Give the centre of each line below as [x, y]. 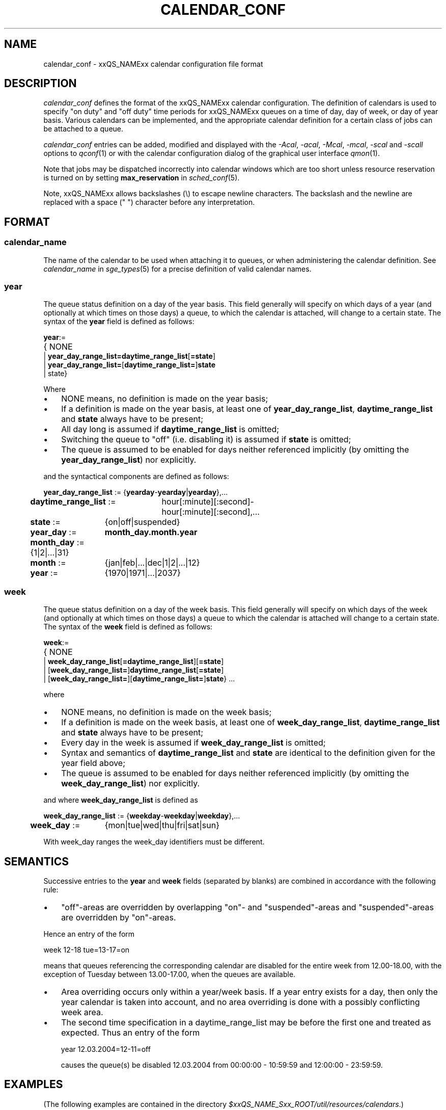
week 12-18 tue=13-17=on [87, 950]
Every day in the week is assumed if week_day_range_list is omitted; [193, 743]
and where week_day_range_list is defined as [121, 800]
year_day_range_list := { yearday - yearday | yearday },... [136, 492]
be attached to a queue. [83, 129]
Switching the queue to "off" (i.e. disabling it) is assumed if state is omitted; [206, 440]
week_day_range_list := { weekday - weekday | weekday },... [142, 816]
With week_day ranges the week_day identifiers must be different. [154, 842]
